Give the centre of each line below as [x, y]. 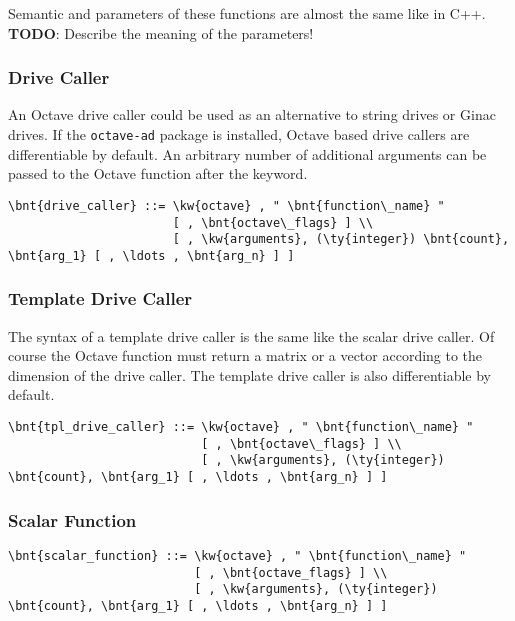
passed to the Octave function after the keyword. [158, 173]
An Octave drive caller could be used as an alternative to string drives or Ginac [252, 114]
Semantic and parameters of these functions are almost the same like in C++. [247, 13]
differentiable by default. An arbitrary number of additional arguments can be [247, 153]
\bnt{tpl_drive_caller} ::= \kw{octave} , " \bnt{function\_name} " [241, 427]
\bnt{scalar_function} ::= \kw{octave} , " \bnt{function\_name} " [237, 555]
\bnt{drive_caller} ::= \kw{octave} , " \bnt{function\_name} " [226, 205]
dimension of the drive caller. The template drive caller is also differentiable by [250, 374]
